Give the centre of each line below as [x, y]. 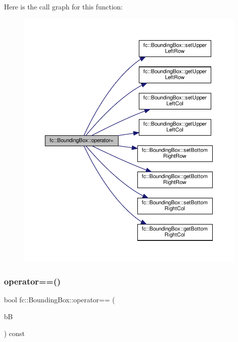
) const [15, 333]
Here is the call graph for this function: [63, 6]
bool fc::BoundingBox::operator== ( [59, 300]
